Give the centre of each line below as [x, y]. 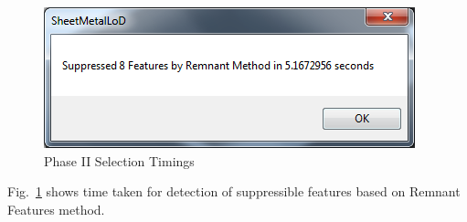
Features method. [56, 209]
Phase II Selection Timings [119, 160]
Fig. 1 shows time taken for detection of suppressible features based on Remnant [234, 191]
